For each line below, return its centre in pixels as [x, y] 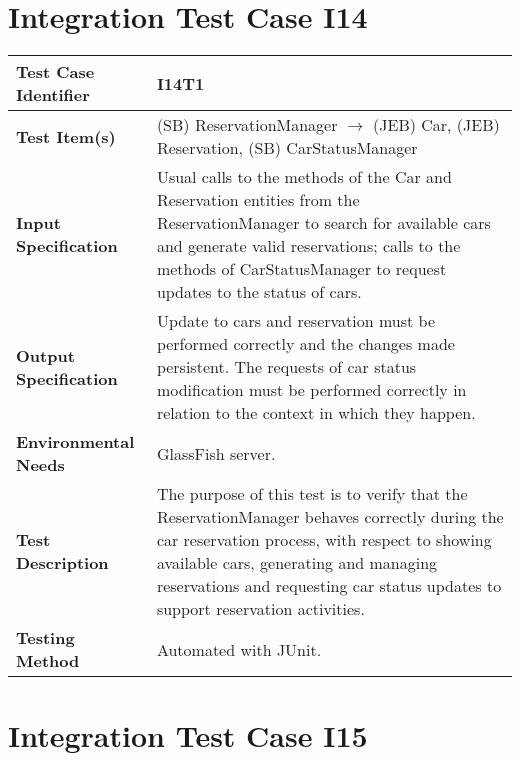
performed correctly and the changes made [305, 344]
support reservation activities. [260, 609]
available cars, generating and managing [297, 563]
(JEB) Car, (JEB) [436, 125]
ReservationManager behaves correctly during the [330, 517]
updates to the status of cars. [259, 292]
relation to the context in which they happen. [316, 413]
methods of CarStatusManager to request [301, 269]
